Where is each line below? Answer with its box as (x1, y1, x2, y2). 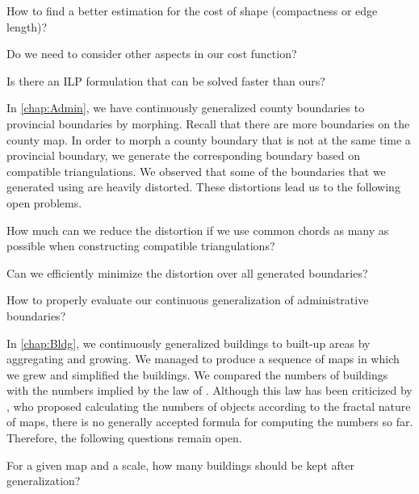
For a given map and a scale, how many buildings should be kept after (6, 456, 355, 473)
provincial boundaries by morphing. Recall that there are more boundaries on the (6, 115, 410, 132)
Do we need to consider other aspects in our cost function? (6, 45, 297, 62)
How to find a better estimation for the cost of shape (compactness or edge (6, 2, 378, 19)
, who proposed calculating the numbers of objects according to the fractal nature (6, 397, 411, 414)
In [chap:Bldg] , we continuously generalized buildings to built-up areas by (6, 334, 371, 351)
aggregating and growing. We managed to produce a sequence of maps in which (6, 350, 400, 367)
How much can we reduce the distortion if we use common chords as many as (6, 221, 389, 238)
